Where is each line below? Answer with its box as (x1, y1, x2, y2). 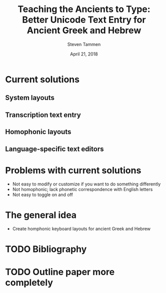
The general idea (5, 209, 76, 220)
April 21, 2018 (69, 51, 98, 57)
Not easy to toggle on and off (12, 191, 73, 198)
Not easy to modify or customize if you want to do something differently (12, 181, 161, 187)
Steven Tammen (67, 41, 101, 47)
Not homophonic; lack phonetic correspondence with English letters (12, 186, 153, 192)
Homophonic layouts (5, 127, 71, 136)
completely (5, 276, 53, 288)
